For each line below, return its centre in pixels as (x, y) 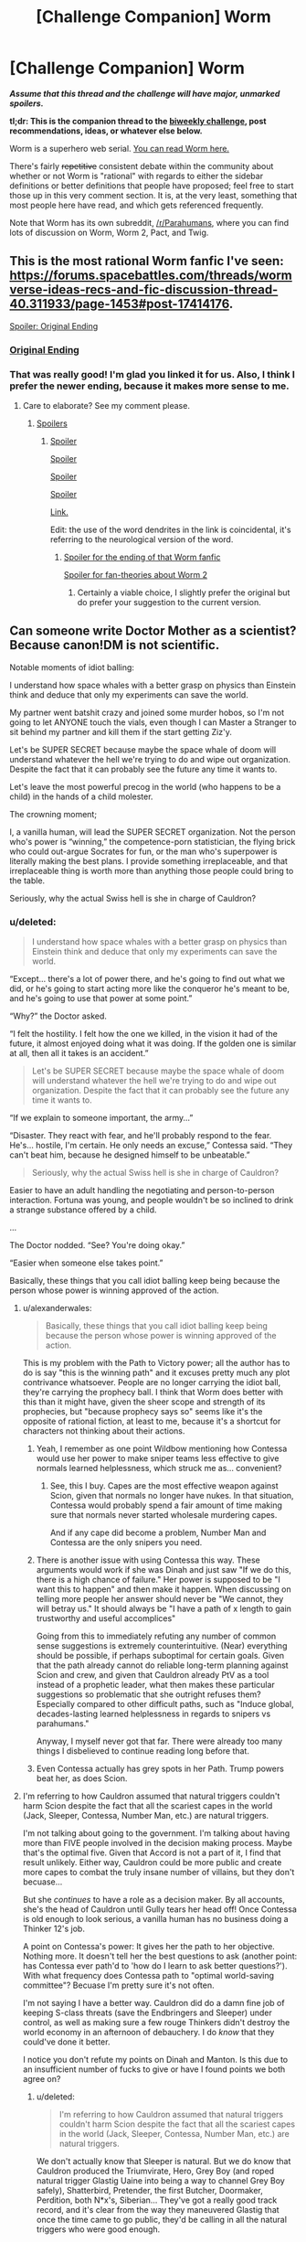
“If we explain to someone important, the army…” (101, 1118)
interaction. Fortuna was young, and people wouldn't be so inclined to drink (152, 1201)
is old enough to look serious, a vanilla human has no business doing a (156, 1919)
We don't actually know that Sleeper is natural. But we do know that (164, 2162)
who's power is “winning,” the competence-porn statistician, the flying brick (153, 841)
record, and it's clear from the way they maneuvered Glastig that (158, 2210)
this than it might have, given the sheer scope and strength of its (144, 1402)
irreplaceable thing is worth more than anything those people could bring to (152, 870)
